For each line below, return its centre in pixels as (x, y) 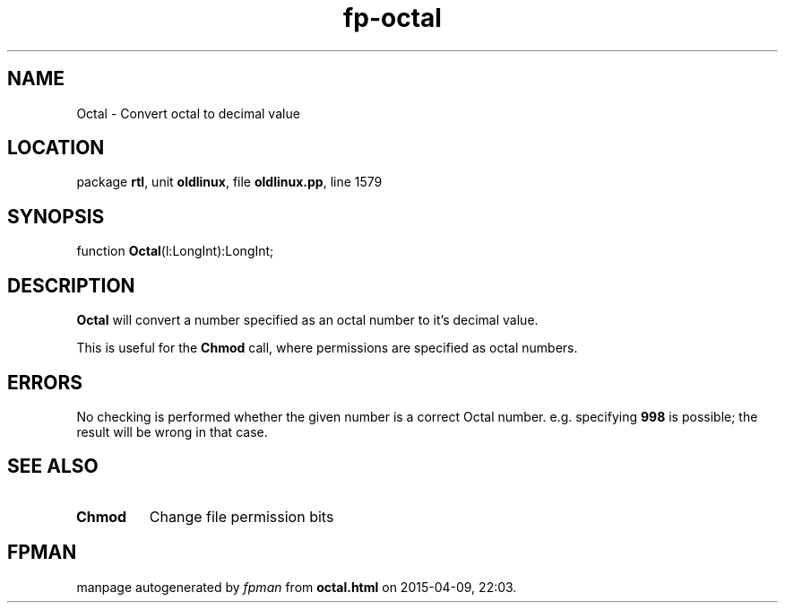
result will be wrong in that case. (172, 431)
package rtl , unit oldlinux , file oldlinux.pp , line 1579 (229, 182)
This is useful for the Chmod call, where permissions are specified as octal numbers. (327, 348)
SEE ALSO (53, 466)
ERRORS (45, 382)
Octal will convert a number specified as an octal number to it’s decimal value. (307, 320)
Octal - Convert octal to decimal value (188, 113)
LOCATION (56, 148)
